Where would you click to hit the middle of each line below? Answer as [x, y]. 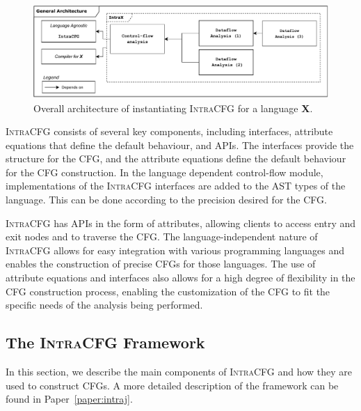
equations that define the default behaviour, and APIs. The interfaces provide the [180, 145]
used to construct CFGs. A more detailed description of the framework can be [172, 385]
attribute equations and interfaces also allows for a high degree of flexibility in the [180, 278]
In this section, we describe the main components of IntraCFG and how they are [179, 372]
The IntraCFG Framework [105, 342]
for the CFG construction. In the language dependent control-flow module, [165, 172]
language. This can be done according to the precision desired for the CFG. [166, 200]
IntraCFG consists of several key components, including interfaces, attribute [169, 131]
